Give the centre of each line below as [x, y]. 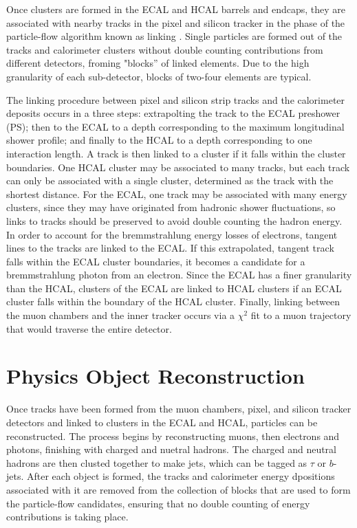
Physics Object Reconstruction [155, 376]
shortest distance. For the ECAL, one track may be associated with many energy [177, 194]
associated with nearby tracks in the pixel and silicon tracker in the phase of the [176, 22]
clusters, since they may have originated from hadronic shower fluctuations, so [171, 207]
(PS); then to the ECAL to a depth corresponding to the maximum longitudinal [175, 126]
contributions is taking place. [67, 517]
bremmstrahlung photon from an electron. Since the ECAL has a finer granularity [179, 275]
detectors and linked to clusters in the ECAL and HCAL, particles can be [162, 422]
